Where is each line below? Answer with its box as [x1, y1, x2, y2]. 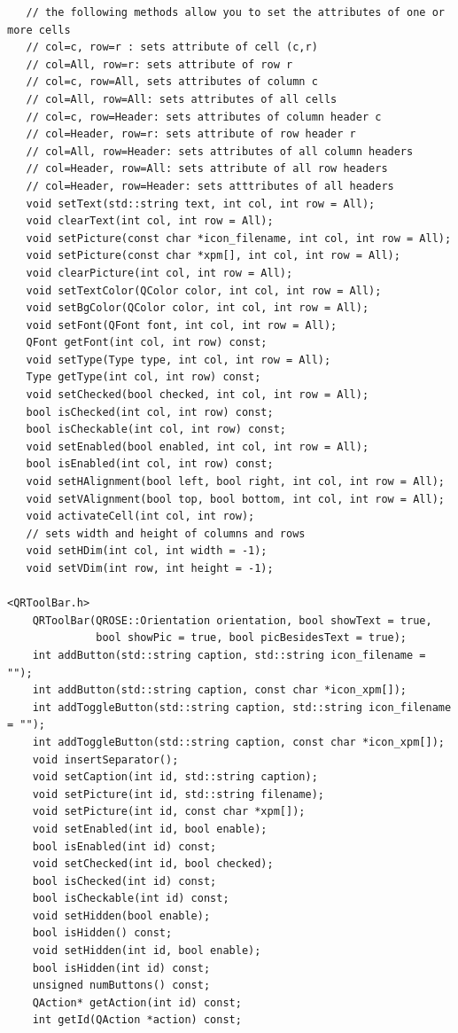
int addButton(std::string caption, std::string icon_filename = [32, 648, 426, 661]
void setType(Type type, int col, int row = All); [26, 353, 331, 366]
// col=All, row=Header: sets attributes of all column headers [26, 145, 414, 158]
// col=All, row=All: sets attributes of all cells [26, 92, 338, 106]
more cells [7, 23, 71, 36]
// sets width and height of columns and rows [26, 527, 306, 540]
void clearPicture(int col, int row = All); [26, 266, 293, 279]
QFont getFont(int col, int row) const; [26, 336, 268, 349]
